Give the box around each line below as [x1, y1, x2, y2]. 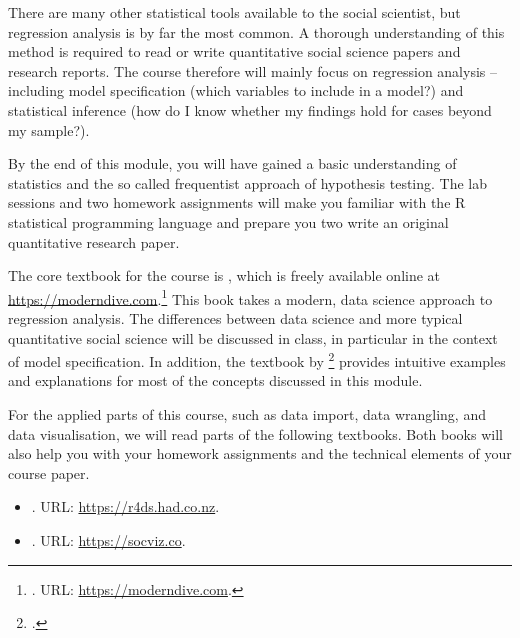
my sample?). [8, 119, 90, 140]
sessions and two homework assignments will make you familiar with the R [8, 192, 466, 213]
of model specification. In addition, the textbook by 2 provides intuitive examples [8, 348, 506, 371]
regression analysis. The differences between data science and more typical [8, 307, 463, 328]
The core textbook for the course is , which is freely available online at [8, 265, 441, 286]
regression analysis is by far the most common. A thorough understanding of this [8, 21, 505, 42]
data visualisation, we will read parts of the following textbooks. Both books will [8, 423, 503, 444]
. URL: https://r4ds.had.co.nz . [31, 496, 220, 517]
